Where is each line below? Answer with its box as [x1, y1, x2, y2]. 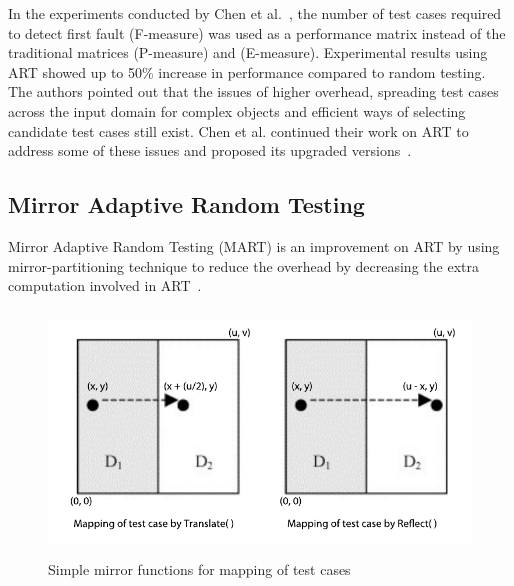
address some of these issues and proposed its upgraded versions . [8, 140, 412, 161]
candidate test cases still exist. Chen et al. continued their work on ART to [8, 120, 469, 141]
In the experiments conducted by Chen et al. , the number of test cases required [8, 3, 502, 23]
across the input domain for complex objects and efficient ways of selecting [8, 100, 466, 121]
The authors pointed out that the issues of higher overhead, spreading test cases [8, 81, 499, 102]
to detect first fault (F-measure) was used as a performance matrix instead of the [8, 22, 506, 43]
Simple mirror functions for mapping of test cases [48, 558, 351, 579]
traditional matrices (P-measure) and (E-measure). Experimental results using [8, 42, 488, 63]
